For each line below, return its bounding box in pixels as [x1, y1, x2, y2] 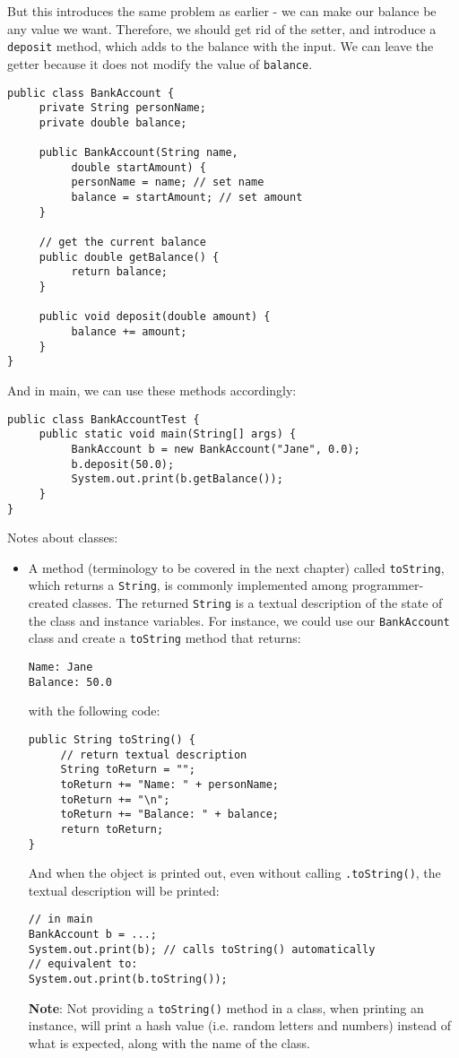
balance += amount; [71, 325, 187, 338]
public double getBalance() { [39, 250, 220, 264]
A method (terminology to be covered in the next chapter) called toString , [28, 558, 445, 577]
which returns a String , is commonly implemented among [28, 576, 349, 594]
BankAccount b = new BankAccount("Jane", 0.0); [71, 442, 360, 455]
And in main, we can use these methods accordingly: [7, 380, 297, 399]
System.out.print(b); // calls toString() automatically [28, 942, 376, 956]
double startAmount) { [71, 160, 206, 174]
